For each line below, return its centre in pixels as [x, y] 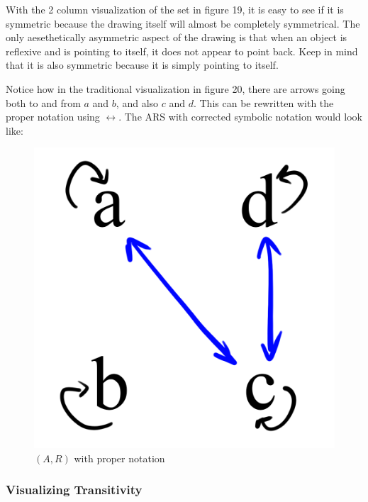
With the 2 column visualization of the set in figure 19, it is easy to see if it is [175, 9]
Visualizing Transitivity [74, 490]
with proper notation [119, 458]
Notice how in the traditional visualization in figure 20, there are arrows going [175, 88]
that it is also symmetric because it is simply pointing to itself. [142, 65]
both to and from [43, 102]
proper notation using [53, 117]
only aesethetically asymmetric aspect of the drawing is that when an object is [177, 37]
